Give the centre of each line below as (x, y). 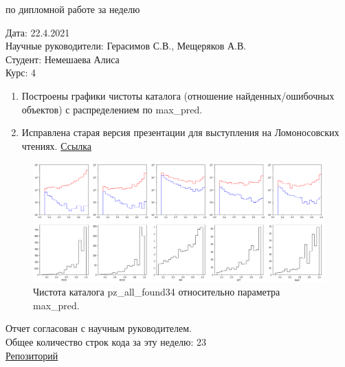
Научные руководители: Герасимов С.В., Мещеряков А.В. (126, 46)
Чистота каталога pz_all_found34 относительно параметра (157, 292)
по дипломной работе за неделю (73, 9)
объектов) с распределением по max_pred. (112, 109)
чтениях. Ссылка (57, 145)
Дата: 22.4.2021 (38, 32)
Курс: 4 (21, 73)
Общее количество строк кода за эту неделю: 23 (106, 342)
